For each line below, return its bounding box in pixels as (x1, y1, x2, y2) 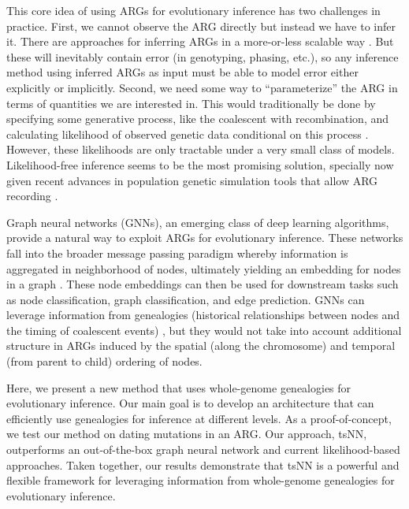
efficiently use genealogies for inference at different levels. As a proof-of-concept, (6, 410, 392, 426)
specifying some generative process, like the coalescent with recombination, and (6, 110, 389, 127)
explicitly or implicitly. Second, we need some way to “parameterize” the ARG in (6, 79, 398, 95)
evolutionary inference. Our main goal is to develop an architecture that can (6, 395, 374, 411)
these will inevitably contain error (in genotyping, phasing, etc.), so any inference (6, 48, 399, 65)
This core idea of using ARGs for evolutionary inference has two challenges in (6, 2, 381, 18)
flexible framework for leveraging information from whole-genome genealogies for (6, 472, 395, 489)
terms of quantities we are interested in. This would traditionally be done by (6, 95, 376, 111)
